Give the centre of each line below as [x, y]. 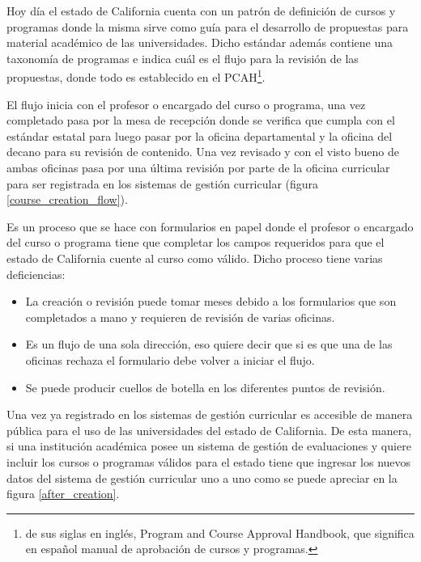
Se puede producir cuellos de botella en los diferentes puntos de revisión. [205, 387]
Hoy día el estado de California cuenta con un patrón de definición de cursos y [201, 11]
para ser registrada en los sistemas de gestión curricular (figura [163, 183]
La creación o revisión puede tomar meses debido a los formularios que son [211, 301]
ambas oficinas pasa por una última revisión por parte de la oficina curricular [198, 167]
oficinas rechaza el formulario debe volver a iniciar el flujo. [170, 359]
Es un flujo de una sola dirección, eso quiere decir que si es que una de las [209, 344]
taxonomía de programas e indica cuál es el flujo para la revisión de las [183, 58]
